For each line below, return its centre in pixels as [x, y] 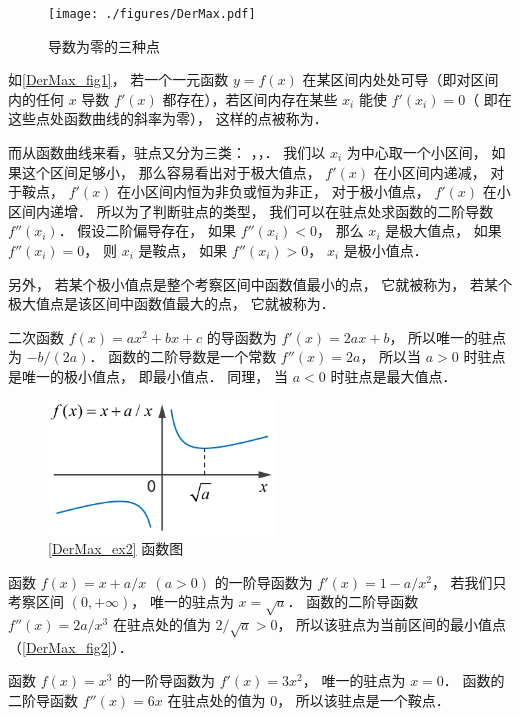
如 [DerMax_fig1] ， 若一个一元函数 [118, 79]
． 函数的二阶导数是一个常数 [183, 356]
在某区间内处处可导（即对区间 [400, 79]
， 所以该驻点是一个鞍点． [363, 700]
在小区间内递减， [429, 171]
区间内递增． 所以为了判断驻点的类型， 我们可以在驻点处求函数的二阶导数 [251, 210]
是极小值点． [385, 250]
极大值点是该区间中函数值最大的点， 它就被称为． [171, 303]
